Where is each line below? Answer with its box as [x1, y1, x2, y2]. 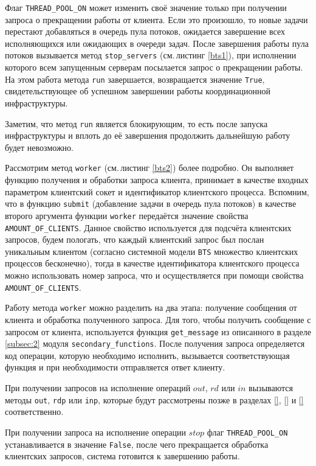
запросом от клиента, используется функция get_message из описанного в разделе [5, 325, 311, 338]
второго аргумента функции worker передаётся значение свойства [5, 209, 249, 221]
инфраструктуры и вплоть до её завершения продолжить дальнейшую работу [5, 129, 290, 142]
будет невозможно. [5, 141, 74, 153]
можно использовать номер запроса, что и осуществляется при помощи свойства [5, 269, 304, 282]
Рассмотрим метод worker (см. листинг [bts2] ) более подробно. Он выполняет [5, 161, 294, 174]
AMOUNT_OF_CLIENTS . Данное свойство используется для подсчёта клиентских [5, 221, 292, 234]
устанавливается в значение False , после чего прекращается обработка [5, 437, 269, 450]
